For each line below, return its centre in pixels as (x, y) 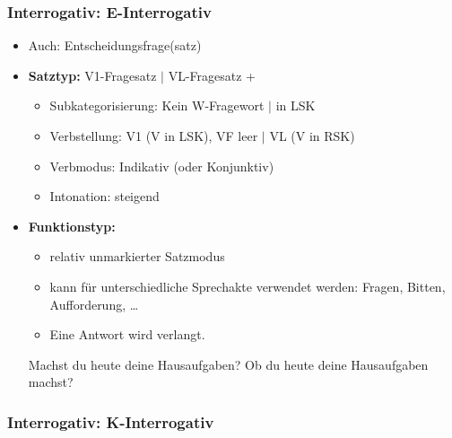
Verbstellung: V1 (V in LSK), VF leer (154, 136)
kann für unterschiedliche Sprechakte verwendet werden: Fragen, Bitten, (248, 286)
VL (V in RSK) (312, 136)
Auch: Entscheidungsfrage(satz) (115, 45)
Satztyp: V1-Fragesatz (92, 75)
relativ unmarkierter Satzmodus (137, 256)
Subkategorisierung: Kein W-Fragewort (157, 105)
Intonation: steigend (104, 196)
